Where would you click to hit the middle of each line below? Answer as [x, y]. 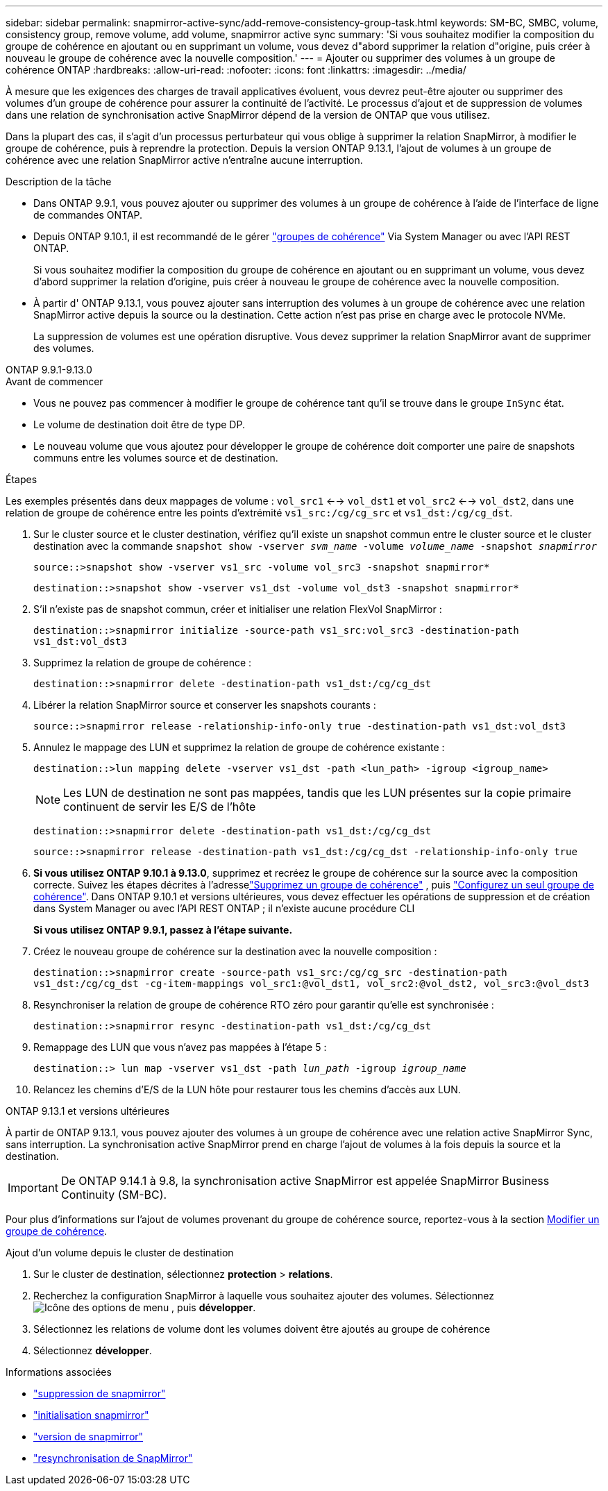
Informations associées [59, 1372]
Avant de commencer [54, 381]
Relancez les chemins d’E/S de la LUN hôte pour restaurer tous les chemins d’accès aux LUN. [247, 1089]
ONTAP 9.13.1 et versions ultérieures [88, 1111]
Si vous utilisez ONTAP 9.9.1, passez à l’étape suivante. [163, 930]
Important [33, 1188]
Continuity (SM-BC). [114, 1195]
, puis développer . [214, 1307]
